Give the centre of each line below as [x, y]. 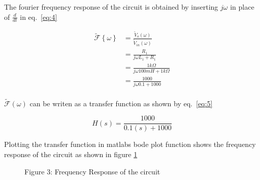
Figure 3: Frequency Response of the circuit [92, 171]
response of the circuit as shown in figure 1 [71, 154]
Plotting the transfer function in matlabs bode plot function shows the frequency [130, 144]
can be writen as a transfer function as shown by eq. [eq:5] [121, 103]
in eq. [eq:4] [39, 17]
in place [242, 7]
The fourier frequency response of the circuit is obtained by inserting [111, 7]
